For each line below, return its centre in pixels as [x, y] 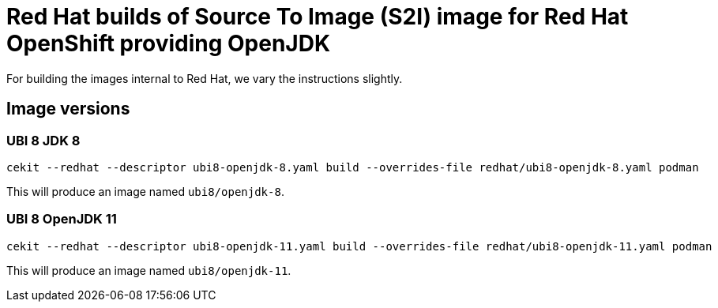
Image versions [68, 109]
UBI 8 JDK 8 [43, 140]
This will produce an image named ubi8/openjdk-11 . [149, 270]
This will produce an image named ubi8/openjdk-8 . [145, 191]
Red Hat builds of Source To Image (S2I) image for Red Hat [318, 17]
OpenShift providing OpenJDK [169, 43]
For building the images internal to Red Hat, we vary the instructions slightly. [205, 78]
